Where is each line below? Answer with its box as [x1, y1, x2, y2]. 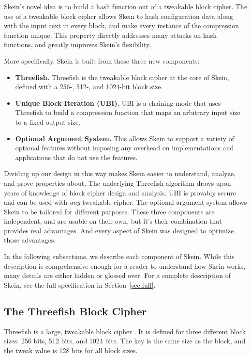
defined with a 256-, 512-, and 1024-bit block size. [15, 81, 163, 92]
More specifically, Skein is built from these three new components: [4, 55, 200, 65]
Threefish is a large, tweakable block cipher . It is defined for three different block [4, 326, 246, 336]
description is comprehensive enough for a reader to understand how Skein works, [4, 260, 246, 271]
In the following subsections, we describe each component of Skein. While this [4, 251, 235, 261]
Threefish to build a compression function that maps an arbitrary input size [15, 107, 240, 117]
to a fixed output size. [15, 116, 81, 127]
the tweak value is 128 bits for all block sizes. [4, 345, 138, 355]
